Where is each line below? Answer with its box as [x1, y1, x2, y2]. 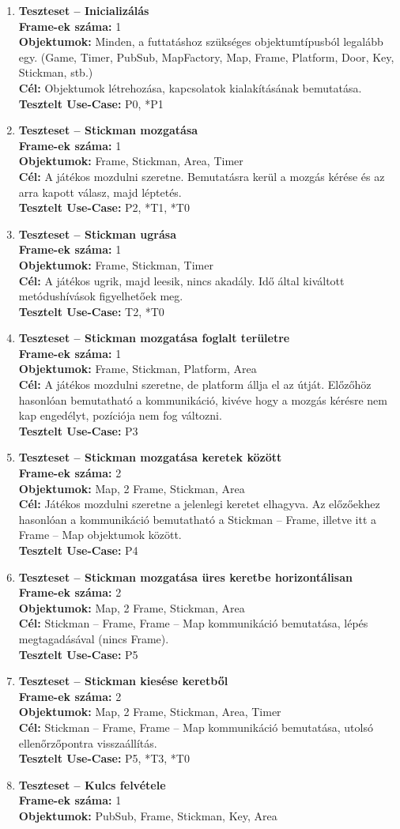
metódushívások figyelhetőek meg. [18, 288, 183, 304]
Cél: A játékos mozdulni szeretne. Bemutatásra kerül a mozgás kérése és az [18, 168, 385, 184]
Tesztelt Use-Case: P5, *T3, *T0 [18, 750, 190, 767]
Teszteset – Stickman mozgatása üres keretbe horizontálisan [18, 568, 353, 585]
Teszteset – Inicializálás [18, 2, 149, 18]
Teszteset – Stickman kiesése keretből [18, 673, 228, 689]
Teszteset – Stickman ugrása [18, 225, 177, 242]
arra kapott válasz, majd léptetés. [18, 183, 182, 200]
